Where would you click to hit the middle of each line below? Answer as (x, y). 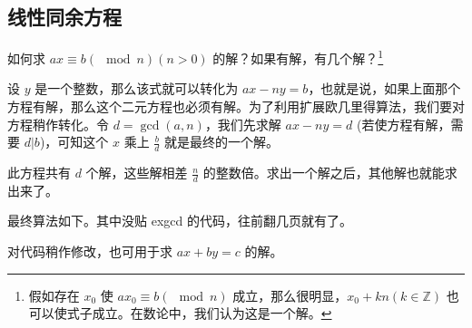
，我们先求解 (243, 124)
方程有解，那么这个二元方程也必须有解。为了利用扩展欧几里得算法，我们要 (230, 106)
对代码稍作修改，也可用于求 (90, 251)
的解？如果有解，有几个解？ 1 (298, 57)
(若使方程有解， (403, 124)
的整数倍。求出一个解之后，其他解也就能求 (330, 173)
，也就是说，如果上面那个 (384, 88)
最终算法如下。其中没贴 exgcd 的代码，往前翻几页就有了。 (180, 221)
